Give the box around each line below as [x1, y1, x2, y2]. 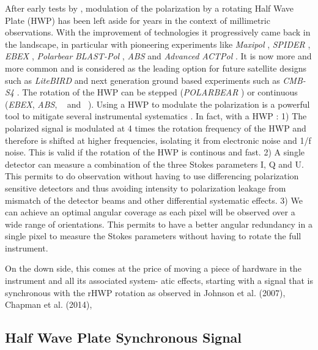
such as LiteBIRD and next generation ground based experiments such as [5, 73, 280, 86]
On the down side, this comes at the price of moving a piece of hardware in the [5, 262, 301, 275]
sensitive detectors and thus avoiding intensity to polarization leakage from [5, 181, 286, 194]
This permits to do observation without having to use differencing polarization [5, 169, 299, 182]
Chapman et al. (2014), [5, 298, 92, 311]
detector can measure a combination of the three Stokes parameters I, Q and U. [5, 157, 304, 170]
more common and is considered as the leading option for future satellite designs [5, 61, 306, 74]
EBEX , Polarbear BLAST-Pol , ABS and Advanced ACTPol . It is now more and [5, 50, 312, 62]
